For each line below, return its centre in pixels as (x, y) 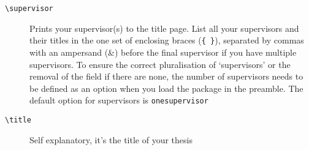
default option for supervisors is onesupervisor (119, 100)
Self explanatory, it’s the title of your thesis (111, 139)
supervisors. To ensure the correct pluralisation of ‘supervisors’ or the (160, 64)
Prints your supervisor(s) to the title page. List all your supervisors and (164, 28)
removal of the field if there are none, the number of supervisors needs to (166, 76)
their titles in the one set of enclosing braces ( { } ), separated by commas (167, 40)
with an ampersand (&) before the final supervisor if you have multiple (163, 52)
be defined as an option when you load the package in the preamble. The (166, 88)
